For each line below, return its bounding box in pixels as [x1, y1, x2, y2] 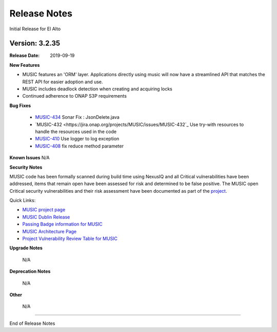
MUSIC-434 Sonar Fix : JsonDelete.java [35, 114, 120, 120]
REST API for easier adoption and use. [22, 79, 103, 85]
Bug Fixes [9, 102, 31, 108]
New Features [9, 62, 40, 68]
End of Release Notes [9, 320, 55, 326]
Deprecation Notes [9, 268, 51, 274]
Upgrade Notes [9, 245, 43, 251]
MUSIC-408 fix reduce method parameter [35, 143, 124, 149]
